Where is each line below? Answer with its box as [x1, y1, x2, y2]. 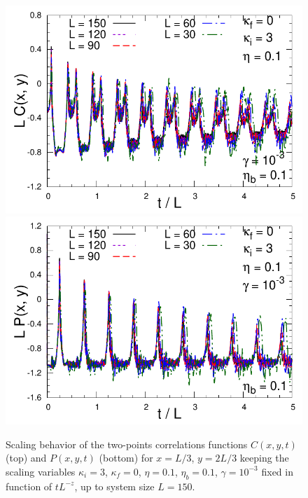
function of [6, 478, 52, 493]
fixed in [261, 464, 293, 478]
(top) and [6, 450, 47, 465]
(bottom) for [99, 450, 153, 465]
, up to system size [74, 478, 155, 493]
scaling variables [6, 464, 76, 478]
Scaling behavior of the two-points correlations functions [6, 436, 248, 451]
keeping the [239, 450, 289, 465]
